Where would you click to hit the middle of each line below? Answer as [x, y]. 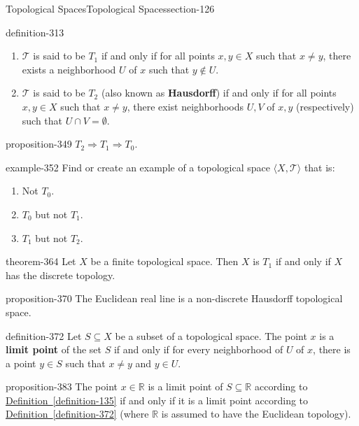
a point [21, 363]
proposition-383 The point [62, 386]
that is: [319, 167]
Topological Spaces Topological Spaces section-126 [110, 8]
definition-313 [35, 32]
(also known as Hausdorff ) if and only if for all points [219, 93]
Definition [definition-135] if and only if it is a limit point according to [157, 400]
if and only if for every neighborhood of [198, 349]
